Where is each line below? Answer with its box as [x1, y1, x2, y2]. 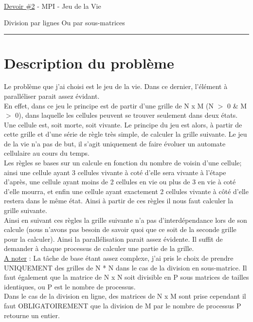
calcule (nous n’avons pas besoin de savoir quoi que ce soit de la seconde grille [4, 224, 236, 234]
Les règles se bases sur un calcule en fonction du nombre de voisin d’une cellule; [4, 158, 242, 168]
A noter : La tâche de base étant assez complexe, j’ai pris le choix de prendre [4, 253, 234, 263]
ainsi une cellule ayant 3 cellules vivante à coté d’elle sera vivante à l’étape [4, 167, 226, 177]
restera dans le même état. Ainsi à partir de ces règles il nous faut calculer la [4, 196, 234, 206]
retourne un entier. [4, 310, 60, 320]
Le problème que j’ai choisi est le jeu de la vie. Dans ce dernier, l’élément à [4, 81, 228, 91]
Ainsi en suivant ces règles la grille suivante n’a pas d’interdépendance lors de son [4, 215, 247, 225]
